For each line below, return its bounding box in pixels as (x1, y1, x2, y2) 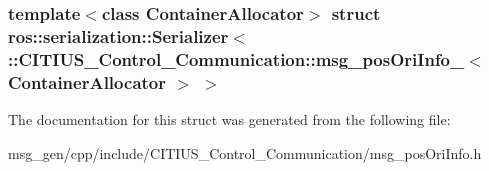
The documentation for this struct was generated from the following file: (8, 108, 451, 129)
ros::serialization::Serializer (8, 23, 229, 48)
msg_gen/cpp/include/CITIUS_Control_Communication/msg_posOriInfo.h (8, 142, 482, 163)
